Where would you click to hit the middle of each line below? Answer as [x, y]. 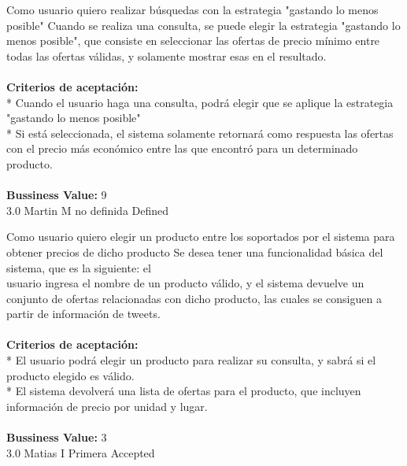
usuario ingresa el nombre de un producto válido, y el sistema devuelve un [185, 283]
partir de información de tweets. [83, 314]
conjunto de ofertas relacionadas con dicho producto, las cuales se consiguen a [194, 298]
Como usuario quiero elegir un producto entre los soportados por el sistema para [201, 237]
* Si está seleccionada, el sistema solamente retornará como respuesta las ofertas [200, 133]
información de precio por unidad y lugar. [107, 406]
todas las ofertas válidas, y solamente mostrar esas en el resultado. [166, 55]
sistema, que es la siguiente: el [79, 267]
